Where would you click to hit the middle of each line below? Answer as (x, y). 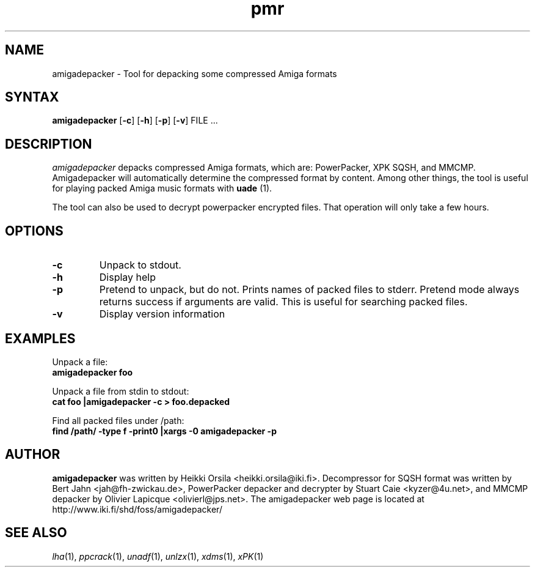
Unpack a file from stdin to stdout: (121, 391)
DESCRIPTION (49, 144)
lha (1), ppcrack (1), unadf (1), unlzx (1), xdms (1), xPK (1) (158, 556)
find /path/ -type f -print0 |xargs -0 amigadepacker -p (164, 431)
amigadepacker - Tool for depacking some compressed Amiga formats (195, 73)
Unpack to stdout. (140, 265)
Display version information (162, 314)
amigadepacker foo (93, 372)
